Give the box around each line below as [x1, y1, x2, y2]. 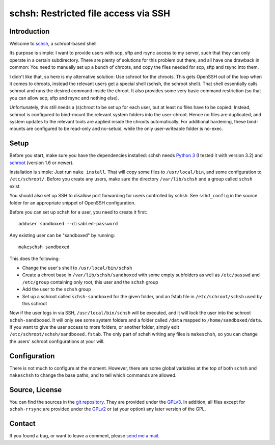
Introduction [9, 27, 50, 36]
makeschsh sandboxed [18, 244, 70, 250]
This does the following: [9, 255, 60, 261]
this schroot [22, 300, 47, 306]
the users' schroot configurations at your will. [9, 338, 105, 344]
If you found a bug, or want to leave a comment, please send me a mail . [9, 433, 160, 439]
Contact [9, 420, 36, 428]
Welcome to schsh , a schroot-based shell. [9, 41, 98, 47]
